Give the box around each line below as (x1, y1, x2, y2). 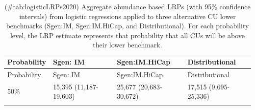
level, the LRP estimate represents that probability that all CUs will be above (10, 30, 245, 40)
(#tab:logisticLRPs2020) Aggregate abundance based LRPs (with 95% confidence (4, 1, 251, 11)
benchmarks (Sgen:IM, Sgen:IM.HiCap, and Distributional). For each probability (6, 21, 249, 31)
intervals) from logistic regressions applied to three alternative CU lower (19, 11, 236, 21)
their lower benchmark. (93, 40, 162, 50)
